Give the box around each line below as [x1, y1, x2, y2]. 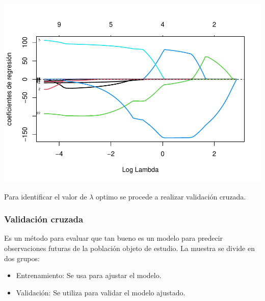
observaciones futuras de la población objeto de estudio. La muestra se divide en [4, 242, 255, 253]
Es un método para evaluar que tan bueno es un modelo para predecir [4, 233, 223, 243]
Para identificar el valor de [4, 191, 87, 202]
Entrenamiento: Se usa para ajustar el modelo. [16, 270, 162, 281]
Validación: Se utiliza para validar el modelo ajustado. [16, 287, 185, 297]
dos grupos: [4, 253, 40, 263]
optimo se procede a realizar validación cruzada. [95, 191, 246, 202]
